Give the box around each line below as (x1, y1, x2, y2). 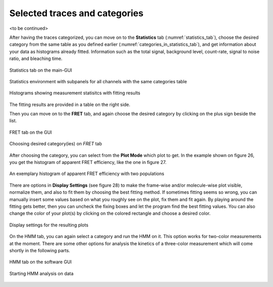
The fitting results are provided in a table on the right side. (9, 101, 131, 107)
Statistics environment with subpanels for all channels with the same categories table (9, 78, 187, 84)
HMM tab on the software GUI (9, 259, 72, 265)
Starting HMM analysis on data (9, 270, 74, 276)
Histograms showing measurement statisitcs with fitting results (9, 90, 141, 96)
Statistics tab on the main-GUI (9, 67, 72, 73)
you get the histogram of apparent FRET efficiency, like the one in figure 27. (9, 159, 167, 165)
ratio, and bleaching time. (9, 55, 63, 62)
